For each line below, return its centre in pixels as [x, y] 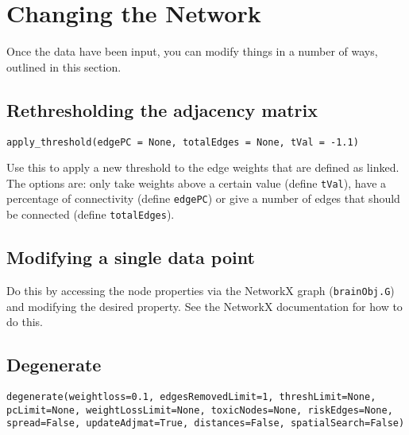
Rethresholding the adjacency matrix [162, 109]
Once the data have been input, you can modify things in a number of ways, [192, 51]
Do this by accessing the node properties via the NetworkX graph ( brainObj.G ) [201, 290]
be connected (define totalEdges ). [91, 214]
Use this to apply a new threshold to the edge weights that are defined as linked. [203, 167]
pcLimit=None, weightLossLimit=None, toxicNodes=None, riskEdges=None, [200, 410]
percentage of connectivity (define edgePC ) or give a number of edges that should [203, 198]
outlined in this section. [64, 66]
